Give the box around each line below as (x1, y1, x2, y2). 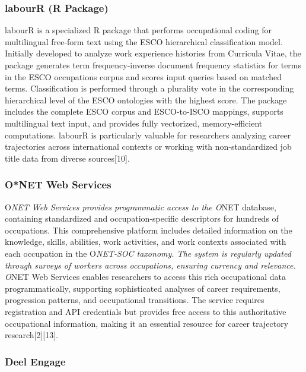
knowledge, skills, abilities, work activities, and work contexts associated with (5, 235, 286, 248)
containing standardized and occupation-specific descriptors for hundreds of (5, 212, 279, 225)
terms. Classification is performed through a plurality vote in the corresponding (5, 82, 294, 94)
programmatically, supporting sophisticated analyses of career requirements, (5, 282, 280, 294)
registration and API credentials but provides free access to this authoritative (5, 305, 286, 317)
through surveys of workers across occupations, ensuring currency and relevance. (5, 258, 296, 271)
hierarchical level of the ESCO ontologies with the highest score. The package (5, 93, 287, 106)
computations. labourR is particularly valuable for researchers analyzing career (5, 128, 291, 141)
